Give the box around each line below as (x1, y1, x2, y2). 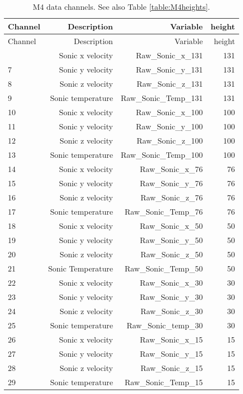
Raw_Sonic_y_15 (140, 348, 203, 359)
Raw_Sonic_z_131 (136, 78, 203, 89)
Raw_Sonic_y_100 (136, 121, 203, 132)
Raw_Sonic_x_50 (140, 220, 203, 231)
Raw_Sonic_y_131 (136, 64, 203, 75)
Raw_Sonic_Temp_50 (125, 263, 203, 274)
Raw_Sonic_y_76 (140, 177, 203, 189)
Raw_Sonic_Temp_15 (125, 376, 203, 388)
